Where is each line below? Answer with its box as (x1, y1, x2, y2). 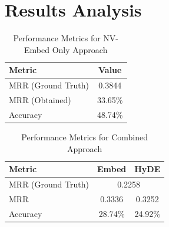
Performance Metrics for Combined (21, 130, 148, 143)
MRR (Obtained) (9, 94, 71, 106)
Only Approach (52, 43, 108, 55)
